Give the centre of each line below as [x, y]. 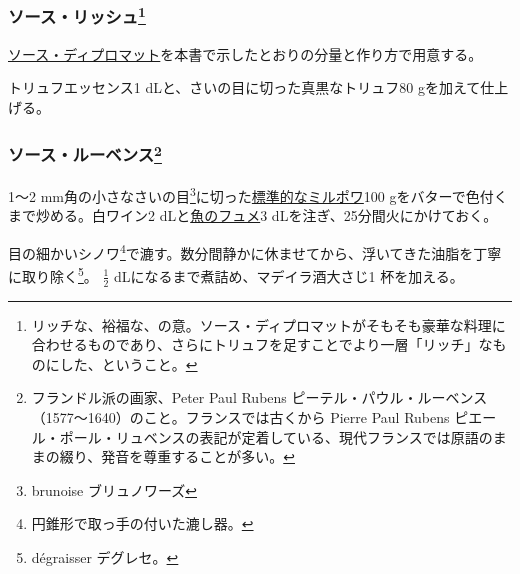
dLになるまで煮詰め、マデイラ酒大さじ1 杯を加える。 [289, 275]
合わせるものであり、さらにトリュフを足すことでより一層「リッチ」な [262, 344]
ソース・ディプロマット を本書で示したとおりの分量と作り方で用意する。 [245, 53]
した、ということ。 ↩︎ [128, 363]
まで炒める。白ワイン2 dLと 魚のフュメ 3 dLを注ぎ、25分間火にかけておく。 [253, 215]
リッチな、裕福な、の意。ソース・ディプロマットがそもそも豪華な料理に [268, 324]
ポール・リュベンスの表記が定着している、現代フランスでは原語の [276, 436]
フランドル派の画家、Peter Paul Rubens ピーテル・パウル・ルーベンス [259, 397]
